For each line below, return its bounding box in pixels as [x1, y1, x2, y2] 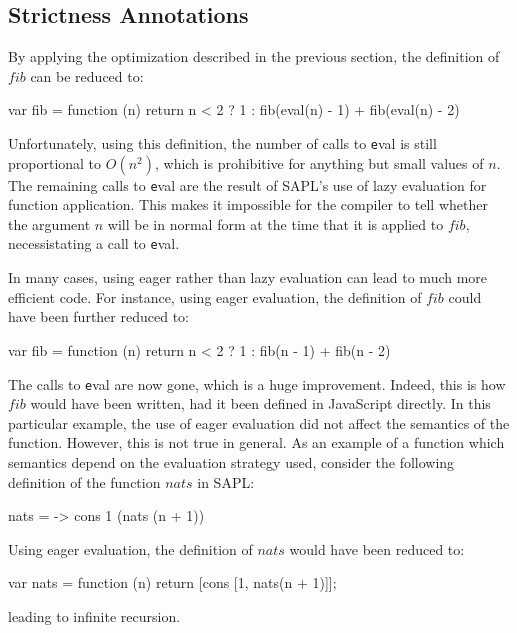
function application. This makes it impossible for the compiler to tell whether [8, 194, 488, 215]
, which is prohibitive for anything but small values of [154, 152, 484, 173]
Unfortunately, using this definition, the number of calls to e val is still [8, 132, 437, 153]
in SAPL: [197, 471, 255, 492]
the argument [8, 213, 91, 234]
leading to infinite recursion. [8, 605, 181, 626]
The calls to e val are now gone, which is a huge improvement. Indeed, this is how [8, 373, 506, 394]
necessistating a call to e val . [8, 233, 180, 254]
